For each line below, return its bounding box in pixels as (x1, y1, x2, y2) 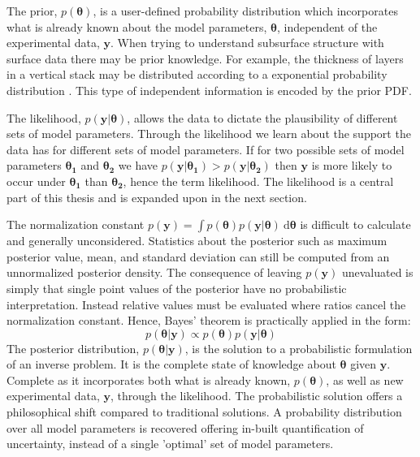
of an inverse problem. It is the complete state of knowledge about (6, 356, 336, 373)
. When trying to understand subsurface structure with (110, 34, 384, 51)
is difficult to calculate (300, 216, 411, 233)
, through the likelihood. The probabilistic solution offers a (110, 387, 403, 404)
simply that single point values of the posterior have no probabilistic (6, 279, 347, 296)
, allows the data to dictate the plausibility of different (127, 109, 398, 126)
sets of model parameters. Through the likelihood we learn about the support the (6, 125, 411, 142)
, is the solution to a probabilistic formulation (184, 339, 413, 356)
